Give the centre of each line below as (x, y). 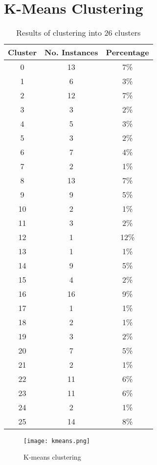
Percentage (127, 52)
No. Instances (71, 52)
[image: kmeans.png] (57, 441)
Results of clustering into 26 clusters (78, 33)
